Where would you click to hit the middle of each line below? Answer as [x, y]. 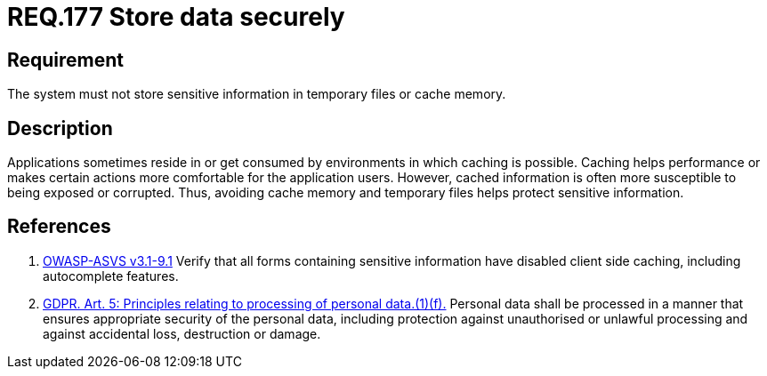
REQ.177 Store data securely [176, 17]
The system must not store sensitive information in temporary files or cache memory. [257, 94]
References [59, 227]
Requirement [66, 60]
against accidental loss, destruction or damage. [182, 333]
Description [60, 128]
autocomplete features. [111, 276]
